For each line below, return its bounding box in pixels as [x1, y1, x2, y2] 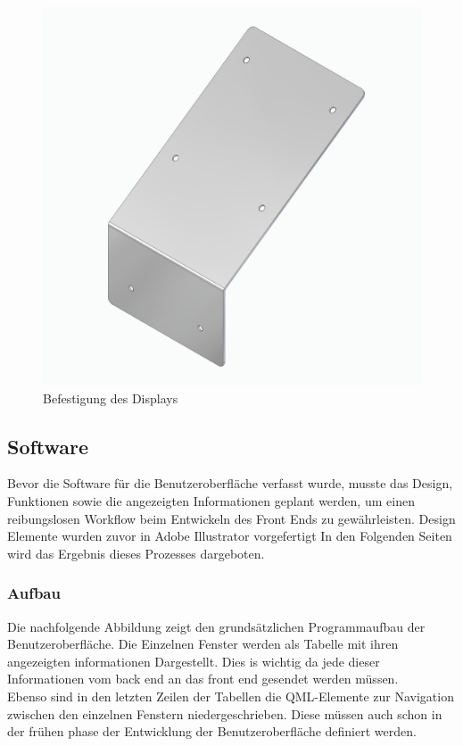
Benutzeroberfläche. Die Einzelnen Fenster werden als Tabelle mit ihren [7, 634, 399, 653]
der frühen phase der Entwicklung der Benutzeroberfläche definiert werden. [7, 722, 417, 741]
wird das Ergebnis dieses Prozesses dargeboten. [7, 543, 265, 562]
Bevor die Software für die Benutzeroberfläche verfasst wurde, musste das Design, [7, 474, 453, 493]
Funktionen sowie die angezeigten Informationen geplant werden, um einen [7, 491, 415, 510]
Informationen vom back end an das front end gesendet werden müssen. [7, 669, 399, 688]
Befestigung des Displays [43, 388, 178, 407]
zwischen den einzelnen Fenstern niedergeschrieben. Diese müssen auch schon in [7, 704, 442, 723]
